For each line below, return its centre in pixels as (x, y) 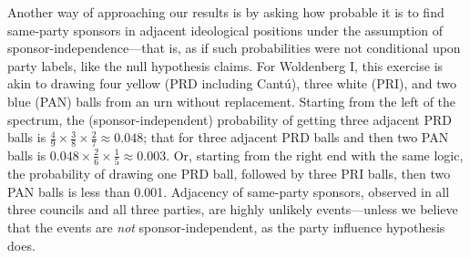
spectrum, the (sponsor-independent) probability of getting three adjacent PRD (230, 119)
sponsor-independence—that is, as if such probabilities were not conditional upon (234, 48)
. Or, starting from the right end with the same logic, (315, 155)
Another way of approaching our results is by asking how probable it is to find (226, 12)
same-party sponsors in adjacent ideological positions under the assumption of (225, 30)
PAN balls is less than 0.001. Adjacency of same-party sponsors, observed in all (229, 191)
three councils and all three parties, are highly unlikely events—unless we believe (233, 209)
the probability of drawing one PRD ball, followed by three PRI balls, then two (229, 174)
